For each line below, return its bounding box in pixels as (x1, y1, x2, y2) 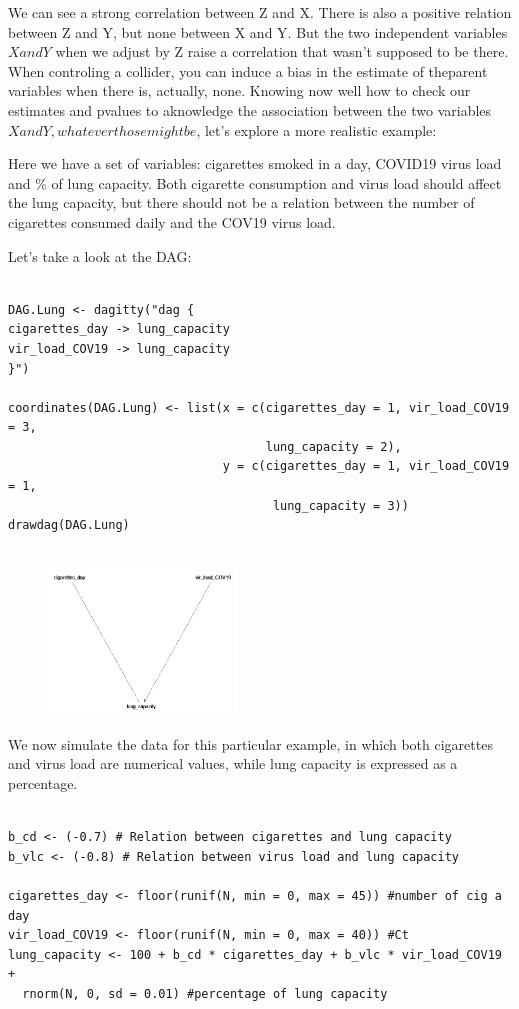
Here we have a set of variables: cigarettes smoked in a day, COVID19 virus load (8, 153, 502, 174)
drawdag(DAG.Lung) (8, 518, 130, 533)
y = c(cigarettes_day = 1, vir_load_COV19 (222, 459, 510, 474)
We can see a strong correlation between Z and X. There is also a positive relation (8, 2, 512, 22)
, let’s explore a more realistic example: (196, 119, 437, 140)
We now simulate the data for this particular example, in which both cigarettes (8, 733, 493, 754)
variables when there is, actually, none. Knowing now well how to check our (8, 80, 471, 101)
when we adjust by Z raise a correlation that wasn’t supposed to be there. (55, 41, 509, 62)
